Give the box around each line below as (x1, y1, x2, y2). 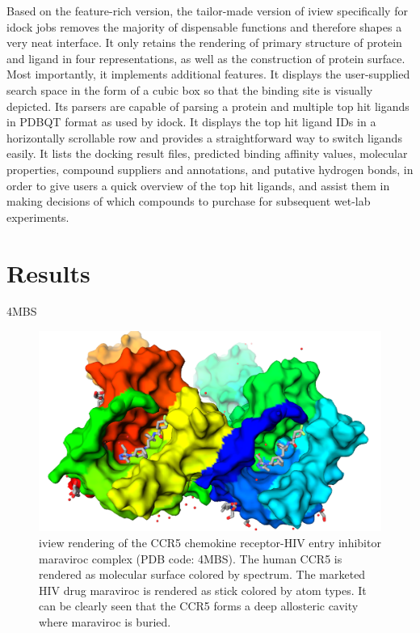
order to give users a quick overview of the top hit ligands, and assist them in (6, 176, 390, 193)
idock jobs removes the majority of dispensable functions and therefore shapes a (6, 18, 402, 35)
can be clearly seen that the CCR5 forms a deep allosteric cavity (39, 597, 359, 614)
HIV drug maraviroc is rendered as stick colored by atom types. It (39, 581, 367, 598)
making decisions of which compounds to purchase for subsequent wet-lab (6, 193, 371, 210)
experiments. (6, 208, 69, 225)
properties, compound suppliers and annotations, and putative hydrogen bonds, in (6, 160, 414, 177)
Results (6, 256, 90, 289)
